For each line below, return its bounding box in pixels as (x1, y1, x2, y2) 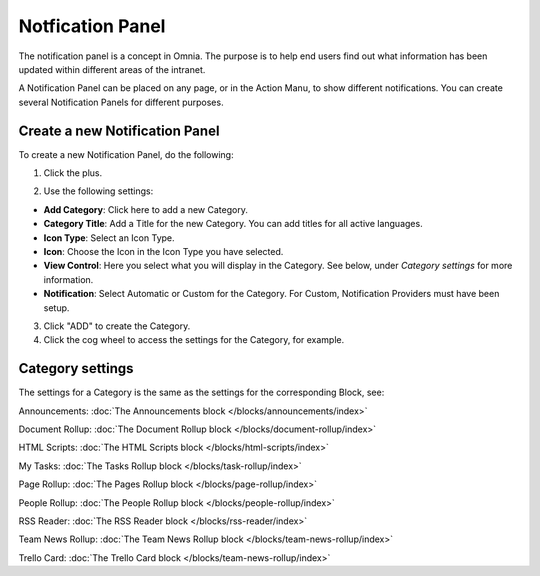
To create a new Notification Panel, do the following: (18, 148, 234, 160)
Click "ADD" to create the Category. (43, 320, 191, 332)
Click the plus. (43, 167, 103, 179)
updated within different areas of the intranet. (18, 63, 206, 75)
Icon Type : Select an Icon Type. (43, 231, 175, 244)
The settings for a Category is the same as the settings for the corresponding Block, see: (18, 386, 385, 399)
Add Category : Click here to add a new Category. (43, 203, 249, 215)
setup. (43, 301, 70, 314)
